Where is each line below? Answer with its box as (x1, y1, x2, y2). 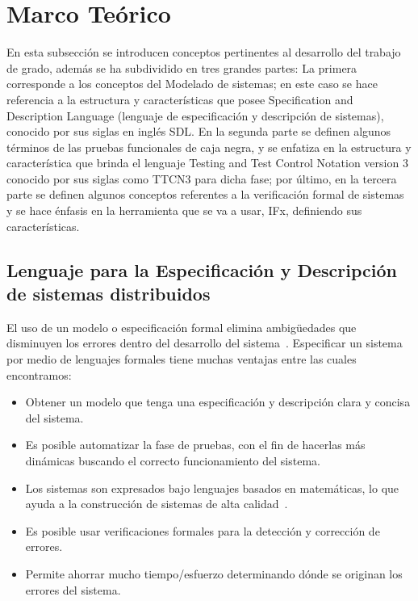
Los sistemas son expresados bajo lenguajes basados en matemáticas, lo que (25, 479, 399, 496)
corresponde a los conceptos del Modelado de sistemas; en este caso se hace (6, 75, 378, 92)
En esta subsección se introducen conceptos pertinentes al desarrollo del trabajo (6, 44, 401, 61)
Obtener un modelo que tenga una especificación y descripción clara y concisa (25, 393, 411, 410)
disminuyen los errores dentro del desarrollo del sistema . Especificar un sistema (6, 334, 403, 351)
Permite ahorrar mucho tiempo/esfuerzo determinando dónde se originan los (25, 565, 403, 582)
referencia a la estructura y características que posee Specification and (6, 90, 353, 107)
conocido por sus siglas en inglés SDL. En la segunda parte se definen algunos (6, 123, 391, 140)
